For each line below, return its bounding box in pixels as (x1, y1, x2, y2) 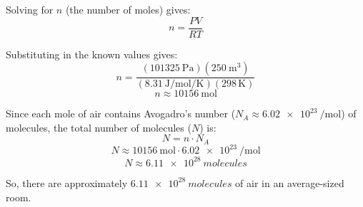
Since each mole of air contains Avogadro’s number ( (6, 106, 236, 121)
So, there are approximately (6, 175, 128, 190)
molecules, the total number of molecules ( (6, 120, 192, 134)
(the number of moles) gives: (65, 2, 191, 16)
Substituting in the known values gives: (6, 46, 178, 61)
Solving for (6, 2, 54, 16)
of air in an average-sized (235, 175, 344, 190)
